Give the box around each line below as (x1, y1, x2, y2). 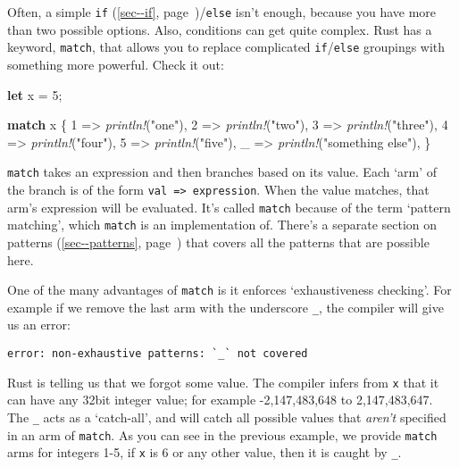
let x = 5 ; (7, 85, 63, 104)
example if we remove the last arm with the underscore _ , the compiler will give (7, 297, 444, 316)
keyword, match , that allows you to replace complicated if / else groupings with (7, 38, 446, 56)
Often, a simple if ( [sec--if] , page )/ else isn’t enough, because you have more (7, 3, 437, 21)
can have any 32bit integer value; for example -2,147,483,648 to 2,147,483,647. (7, 390, 433, 409)
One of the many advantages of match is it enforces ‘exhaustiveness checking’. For (7, 280, 452, 299)
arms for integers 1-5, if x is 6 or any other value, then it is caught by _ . (7, 443, 402, 462)
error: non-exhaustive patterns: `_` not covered (7, 347, 308, 360)
